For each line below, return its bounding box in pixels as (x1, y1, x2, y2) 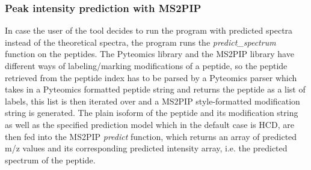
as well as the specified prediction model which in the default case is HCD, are (5, 118, 294, 130)
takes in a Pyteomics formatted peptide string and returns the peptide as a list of (5, 83, 306, 96)
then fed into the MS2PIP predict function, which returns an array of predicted (5, 130, 297, 142)
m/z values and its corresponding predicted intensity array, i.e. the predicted (5, 142, 288, 154)
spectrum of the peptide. (5, 153, 96, 166)
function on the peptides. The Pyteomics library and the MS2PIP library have (5, 47, 294, 60)
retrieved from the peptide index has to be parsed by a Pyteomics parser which (5, 71, 297, 83)
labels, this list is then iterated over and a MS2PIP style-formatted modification (5, 94, 300, 107)
